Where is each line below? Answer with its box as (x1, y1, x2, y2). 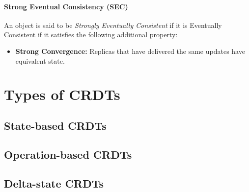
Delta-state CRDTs (4, 175, 104, 191)
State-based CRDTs (4, 118, 107, 133)
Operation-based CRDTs (4, 146, 132, 162)
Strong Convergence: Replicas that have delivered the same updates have (15, 46, 245, 56)
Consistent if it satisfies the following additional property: (4, 29, 178, 40)
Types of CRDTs (4, 84, 120, 104)
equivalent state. (15, 55, 65, 66)
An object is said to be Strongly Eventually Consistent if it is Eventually (4, 20, 222, 30)
